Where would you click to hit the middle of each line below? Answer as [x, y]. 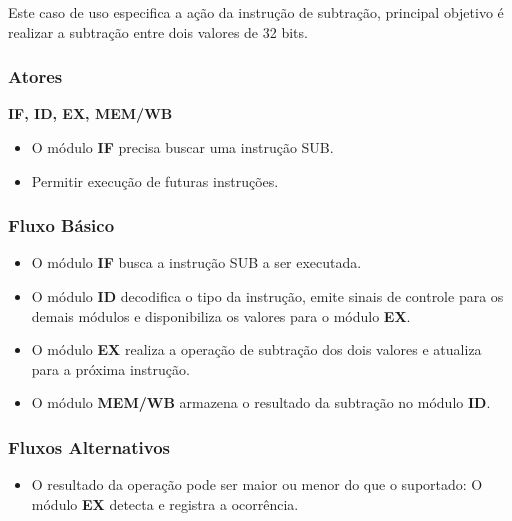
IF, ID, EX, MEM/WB [90, 113]
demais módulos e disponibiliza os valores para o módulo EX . [221, 315]
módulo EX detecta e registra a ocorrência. [165, 503]
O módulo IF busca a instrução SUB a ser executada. [196, 262]
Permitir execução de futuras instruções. [155, 180]
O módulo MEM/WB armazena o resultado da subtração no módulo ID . [261, 402]
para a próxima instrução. [110, 368]
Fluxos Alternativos [89, 446]
